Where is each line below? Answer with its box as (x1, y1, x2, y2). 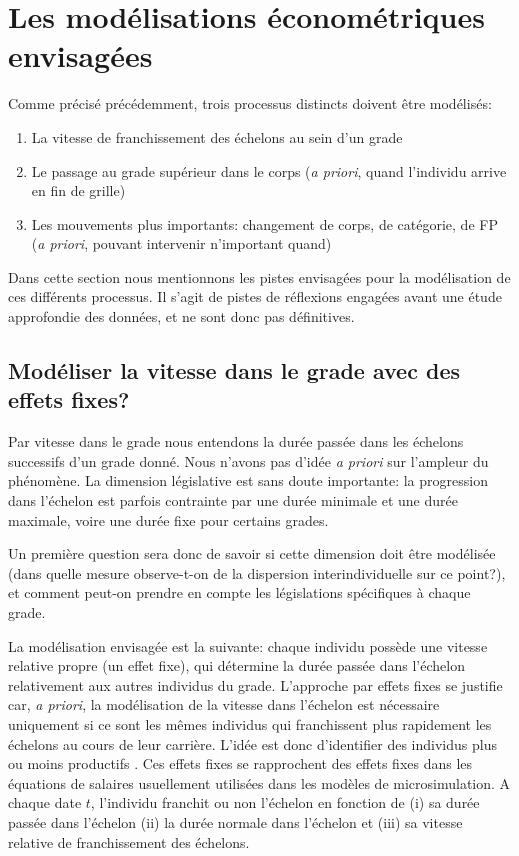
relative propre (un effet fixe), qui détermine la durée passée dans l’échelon (8, 655, 465, 676)
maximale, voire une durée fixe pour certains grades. (8, 509, 329, 530)
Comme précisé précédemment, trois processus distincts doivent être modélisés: (8, 93, 492, 114)
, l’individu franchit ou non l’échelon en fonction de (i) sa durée (90, 792, 480, 813)
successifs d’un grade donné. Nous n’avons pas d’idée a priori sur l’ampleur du (8, 450, 489, 471)
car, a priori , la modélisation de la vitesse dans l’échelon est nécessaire (8, 694, 440, 715)
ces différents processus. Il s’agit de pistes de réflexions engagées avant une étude (8, 286, 502, 307)
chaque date (8, 792, 82, 813)
